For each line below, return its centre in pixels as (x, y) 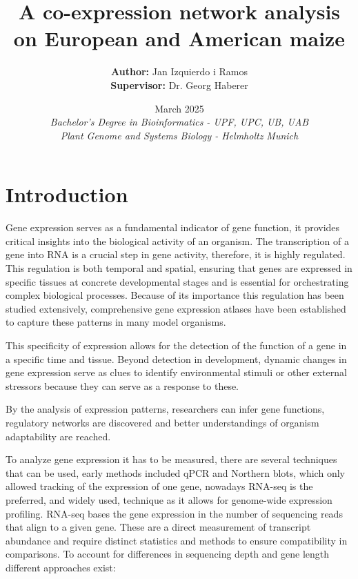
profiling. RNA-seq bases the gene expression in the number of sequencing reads (174, 513)
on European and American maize (179, 38)
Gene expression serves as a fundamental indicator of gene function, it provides (173, 227)
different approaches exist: (61, 567)
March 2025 (179, 108)
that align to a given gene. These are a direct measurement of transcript (158, 527)
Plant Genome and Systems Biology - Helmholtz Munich (179, 135)
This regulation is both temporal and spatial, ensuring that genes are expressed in (179, 268)
